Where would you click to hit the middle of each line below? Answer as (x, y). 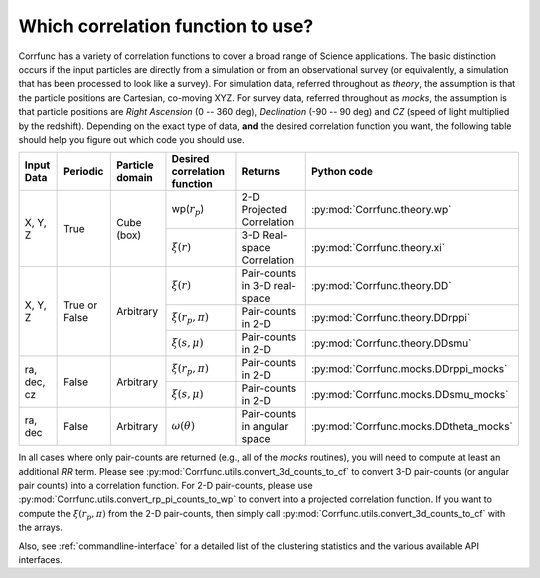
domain (135, 178)
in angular (265, 427)
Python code (342, 172)
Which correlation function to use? (166, 26)
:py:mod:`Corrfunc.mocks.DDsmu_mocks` (409, 395)
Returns (261, 172)
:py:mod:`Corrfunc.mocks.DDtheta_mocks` (412, 427)
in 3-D (256, 286)
